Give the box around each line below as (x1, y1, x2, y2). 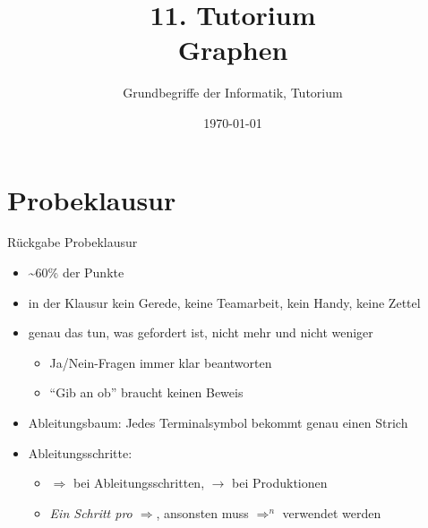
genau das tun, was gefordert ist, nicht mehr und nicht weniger (28, 323, 373, 342)
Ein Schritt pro (49, 503, 133, 522)
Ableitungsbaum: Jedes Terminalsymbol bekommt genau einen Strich (28, 413, 408, 431)
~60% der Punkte (28, 263, 124, 282)
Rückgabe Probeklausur (7, 233, 138, 251)
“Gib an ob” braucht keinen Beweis (49, 383, 244, 402)
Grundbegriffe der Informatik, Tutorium (123, 83, 343, 102)
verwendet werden (282, 503, 381, 522)
